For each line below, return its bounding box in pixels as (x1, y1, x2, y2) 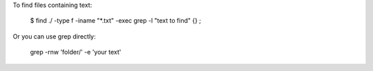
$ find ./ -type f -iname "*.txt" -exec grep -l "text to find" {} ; (30, 17, 202, 25)
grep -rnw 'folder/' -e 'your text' (30, 48, 122, 57)
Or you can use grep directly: (12, 32, 96, 41)
